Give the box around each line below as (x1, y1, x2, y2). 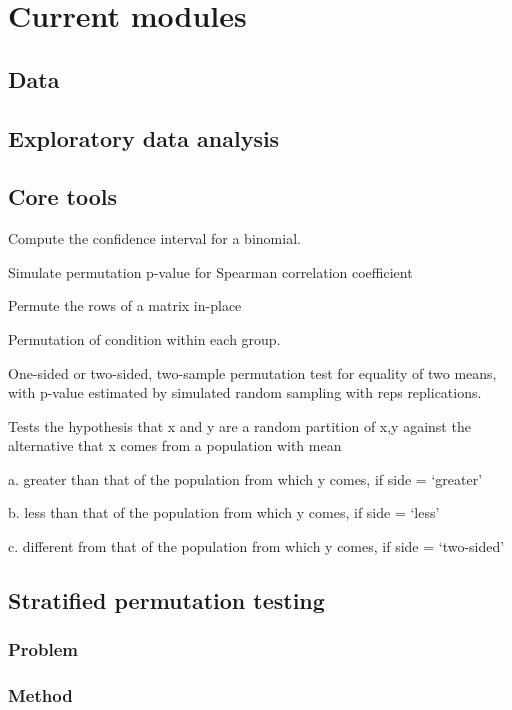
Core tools (8, 181, 118, 212)
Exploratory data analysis (8, 122, 280, 153)
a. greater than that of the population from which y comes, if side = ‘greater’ (8, 468, 483, 489)
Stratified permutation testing (8, 585, 325, 616)
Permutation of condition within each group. (8, 328, 281, 349)
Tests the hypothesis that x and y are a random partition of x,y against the (8, 415, 471, 436)
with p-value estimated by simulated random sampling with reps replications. (8, 382, 482, 403)
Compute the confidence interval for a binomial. (8, 228, 301, 249)
